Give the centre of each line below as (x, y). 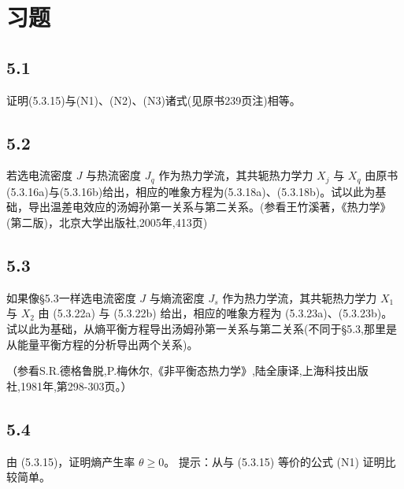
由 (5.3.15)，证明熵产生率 (71, 461)
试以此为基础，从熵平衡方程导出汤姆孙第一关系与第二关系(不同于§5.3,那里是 (202, 328)
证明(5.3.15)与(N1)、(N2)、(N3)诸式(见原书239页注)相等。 (154, 100)
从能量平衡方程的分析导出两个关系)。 (102, 344)
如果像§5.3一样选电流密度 (71, 297)
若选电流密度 (39, 175)
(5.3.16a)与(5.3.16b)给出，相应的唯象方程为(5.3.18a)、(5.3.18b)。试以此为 (191, 191)
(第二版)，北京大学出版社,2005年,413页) (107, 222)
